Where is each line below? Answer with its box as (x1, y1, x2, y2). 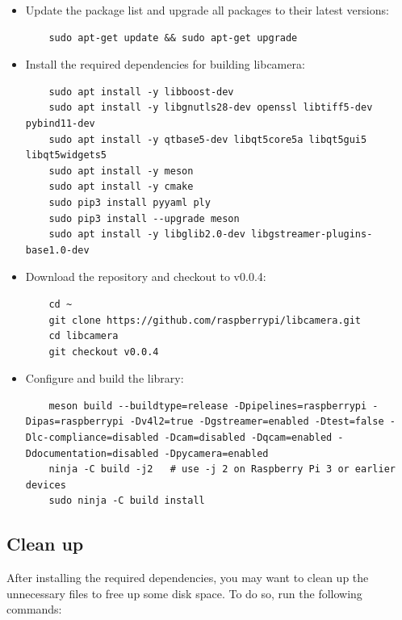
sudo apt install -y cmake (48, 181, 194, 193)
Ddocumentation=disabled (25, 447, 159, 459)
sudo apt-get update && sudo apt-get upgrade (48, 31, 298, 44)
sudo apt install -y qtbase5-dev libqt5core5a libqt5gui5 (48, 133, 367, 145)
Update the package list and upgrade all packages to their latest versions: (25, 2, 389, 18)
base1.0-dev (25, 244, 90, 256)
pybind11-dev (25, 117, 95, 129)
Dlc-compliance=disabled (25, 432, 159, 444)
